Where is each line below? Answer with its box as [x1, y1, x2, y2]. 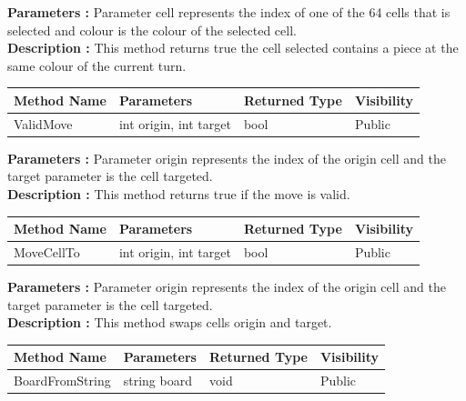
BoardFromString [14, 371, 111, 390]
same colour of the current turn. [7, 55, 187, 75]
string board [123, 371, 192, 390]
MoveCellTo [14, 242, 80, 261]
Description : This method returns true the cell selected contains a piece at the [7, 38, 459, 57]
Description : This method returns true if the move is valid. [7, 185, 350, 203]
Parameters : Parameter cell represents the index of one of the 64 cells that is [7, 3, 451, 21]
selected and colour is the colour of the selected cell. [7, 20, 297, 39]
